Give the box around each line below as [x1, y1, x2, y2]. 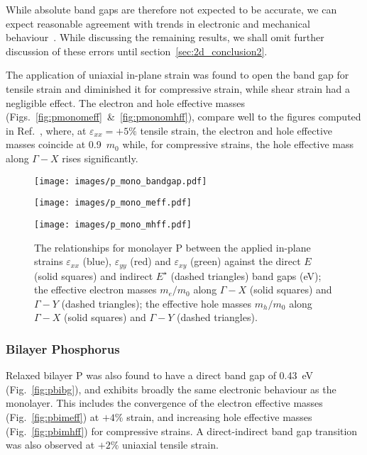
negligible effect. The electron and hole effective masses [6, 95, 245, 110]
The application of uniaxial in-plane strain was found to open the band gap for [6, 67, 349, 82]
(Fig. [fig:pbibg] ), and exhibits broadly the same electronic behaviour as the [6, 381, 336, 396]
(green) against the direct [190, 254, 301, 269]
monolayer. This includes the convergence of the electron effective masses [6, 395, 323, 410]
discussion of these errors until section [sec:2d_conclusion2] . [6, 43, 268, 58]
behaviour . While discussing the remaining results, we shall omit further [6, 30, 324, 45]
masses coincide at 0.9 [6, 137, 102, 152]
